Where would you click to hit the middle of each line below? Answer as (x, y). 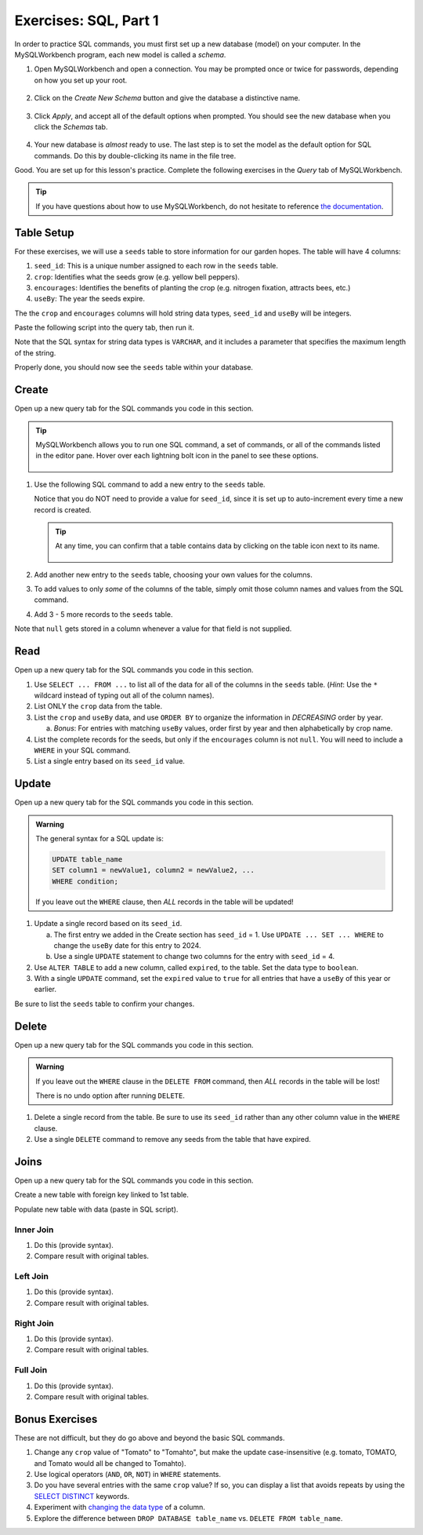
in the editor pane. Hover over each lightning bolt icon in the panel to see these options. (177, 456)
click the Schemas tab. (71, 126)
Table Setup (44, 233)
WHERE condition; (85, 881)
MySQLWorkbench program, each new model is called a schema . (120, 54)
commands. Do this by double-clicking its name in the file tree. (135, 155)
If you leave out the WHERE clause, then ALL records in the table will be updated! (164, 902)
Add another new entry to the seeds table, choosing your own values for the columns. (173, 574)
